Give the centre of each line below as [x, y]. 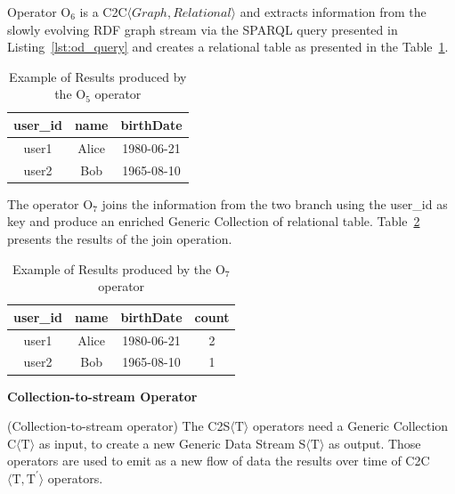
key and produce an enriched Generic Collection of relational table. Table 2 [214, 221]
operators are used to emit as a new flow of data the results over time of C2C [219, 461]
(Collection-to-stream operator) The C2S [119, 426]
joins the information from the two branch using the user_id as [275, 203]
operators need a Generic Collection [350, 426]
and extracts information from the [333, 12]
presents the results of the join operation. [120, 238]
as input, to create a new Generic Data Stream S [172, 443]
